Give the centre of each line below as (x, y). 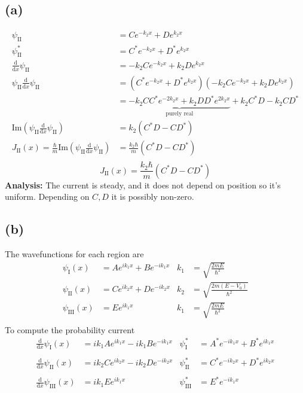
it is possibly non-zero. (153, 196)
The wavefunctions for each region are (74, 254)
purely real (180, 113)
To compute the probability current (70, 329)
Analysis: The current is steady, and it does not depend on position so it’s (143, 185)
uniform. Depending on (47, 196)
